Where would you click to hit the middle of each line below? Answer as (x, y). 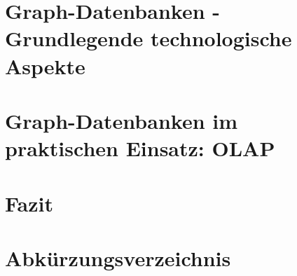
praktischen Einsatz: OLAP (140, 148)
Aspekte (45, 65)
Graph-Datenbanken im (122, 120)
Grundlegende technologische (148, 38)
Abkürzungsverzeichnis (118, 257)
